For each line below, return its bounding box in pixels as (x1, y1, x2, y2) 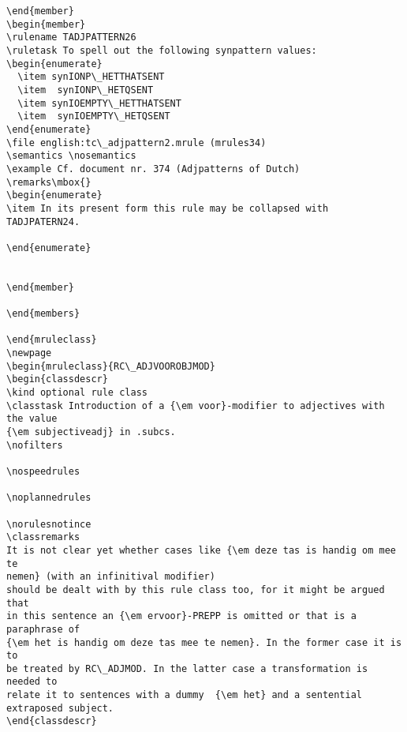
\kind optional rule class (6, 387, 147, 399)
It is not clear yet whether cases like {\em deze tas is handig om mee (6, 544, 396, 556)
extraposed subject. (6, 702, 114, 714)
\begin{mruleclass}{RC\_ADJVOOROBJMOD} (6, 360, 215, 372)
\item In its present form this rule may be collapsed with (6, 202, 329, 214)
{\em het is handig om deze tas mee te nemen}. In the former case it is (6, 636, 402, 648)
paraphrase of (6, 623, 80, 635)
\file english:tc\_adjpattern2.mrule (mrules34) (6, 137, 267, 148)
